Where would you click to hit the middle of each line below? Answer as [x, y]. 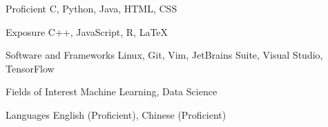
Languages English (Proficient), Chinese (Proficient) [116, 114]
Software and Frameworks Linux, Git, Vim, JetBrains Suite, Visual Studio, [164, 55]
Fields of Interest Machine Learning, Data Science [112, 91]
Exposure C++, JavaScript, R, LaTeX [87, 31]
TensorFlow [30, 68]
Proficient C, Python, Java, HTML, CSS [91, 8]
